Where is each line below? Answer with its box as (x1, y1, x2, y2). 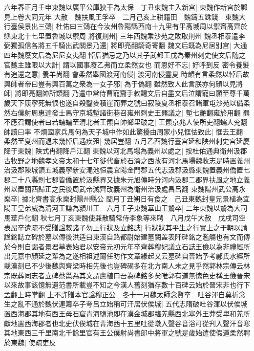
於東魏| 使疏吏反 (4, 337, 56, 347)
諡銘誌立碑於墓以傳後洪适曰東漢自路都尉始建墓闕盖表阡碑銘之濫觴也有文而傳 (4, 232, 250, 242)
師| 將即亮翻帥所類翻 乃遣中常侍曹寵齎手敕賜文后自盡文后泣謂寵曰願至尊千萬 (4, 88, 250, 98)
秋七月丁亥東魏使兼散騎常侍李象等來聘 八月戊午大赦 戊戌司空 (40, 213, 246, 223)
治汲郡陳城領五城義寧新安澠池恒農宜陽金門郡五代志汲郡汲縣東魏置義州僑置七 (4, 165, 250, 175)
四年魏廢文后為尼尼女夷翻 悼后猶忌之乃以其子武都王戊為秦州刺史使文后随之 (4, 49, 246, 60)
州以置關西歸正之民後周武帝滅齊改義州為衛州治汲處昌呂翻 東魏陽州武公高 (4, 184, 239, 194)
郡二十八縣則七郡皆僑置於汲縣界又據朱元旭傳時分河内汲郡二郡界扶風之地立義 (4, 174, 250, 184)
